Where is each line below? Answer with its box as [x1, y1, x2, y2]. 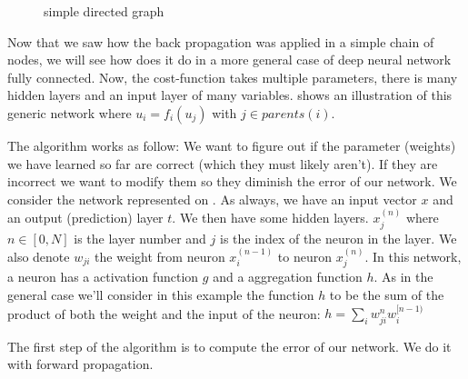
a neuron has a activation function [7, 267, 199, 286]
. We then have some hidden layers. [172, 208, 369, 227]
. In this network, [364, 246, 462, 265]
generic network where [7, 103, 132, 122]
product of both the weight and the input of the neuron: [7, 304, 321, 323]
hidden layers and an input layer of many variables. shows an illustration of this [7, 85, 453, 105]
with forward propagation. [7, 354, 154, 374]
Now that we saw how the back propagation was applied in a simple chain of [7, 32, 434, 51]
